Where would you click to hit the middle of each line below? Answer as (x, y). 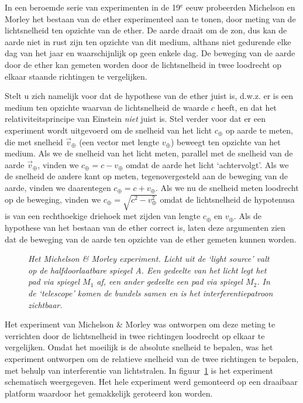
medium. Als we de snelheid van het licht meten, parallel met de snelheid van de (149, 153)
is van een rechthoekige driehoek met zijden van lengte (103, 216)
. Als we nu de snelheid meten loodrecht (227, 187)
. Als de (247, 216)
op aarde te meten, (259, 130)
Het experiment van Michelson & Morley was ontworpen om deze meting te (140, 324)
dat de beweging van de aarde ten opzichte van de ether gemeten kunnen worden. (151, 239)
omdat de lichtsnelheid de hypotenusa (227, 199)
